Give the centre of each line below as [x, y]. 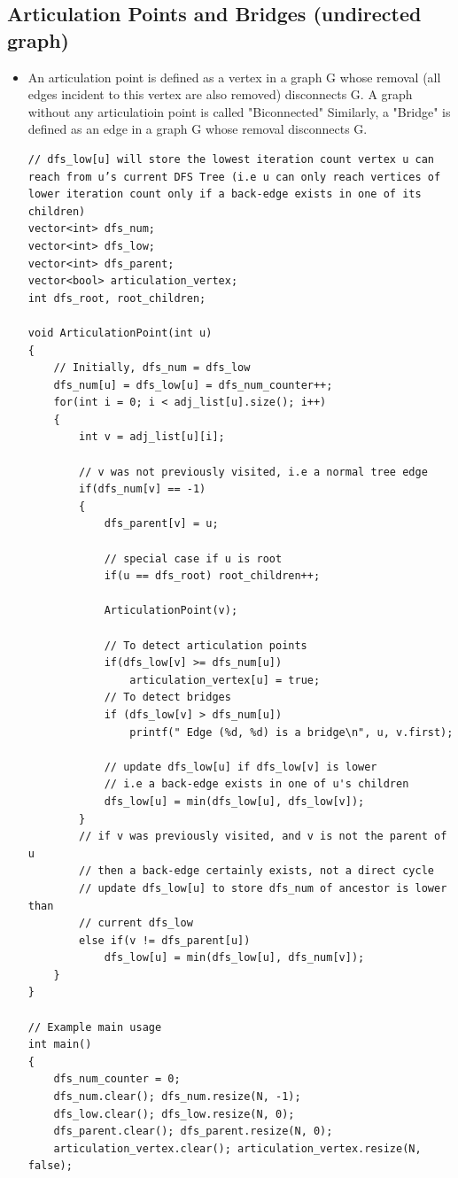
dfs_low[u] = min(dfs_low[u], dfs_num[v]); [234, 958]
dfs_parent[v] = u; [161, 524]
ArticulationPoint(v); [171, 611]
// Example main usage [95, 1027]
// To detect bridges [167, 697]
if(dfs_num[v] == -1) [143, 489]
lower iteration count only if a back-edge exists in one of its [225, 194]
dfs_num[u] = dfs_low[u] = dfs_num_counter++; [193, 385]
